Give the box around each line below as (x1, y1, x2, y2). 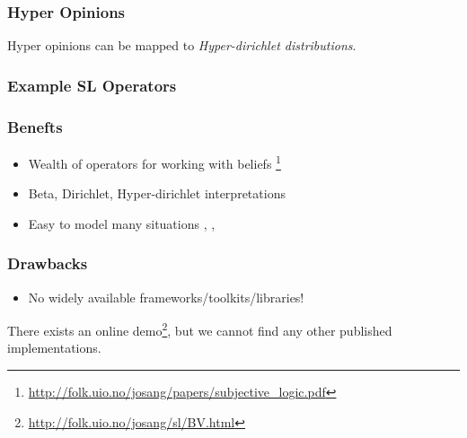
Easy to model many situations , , (28, 214, 216, 232)
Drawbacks (7, 252, 88, 275)
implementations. (7, 338, 101, 357)
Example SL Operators (7, 74, 177, 96)
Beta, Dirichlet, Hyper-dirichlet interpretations (28, 184, 286, 203)
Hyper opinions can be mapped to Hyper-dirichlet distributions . (7, 36, 357, 55)
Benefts (7, 115, 63, 137)
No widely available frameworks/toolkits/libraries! (28, 287, 304, 306)
